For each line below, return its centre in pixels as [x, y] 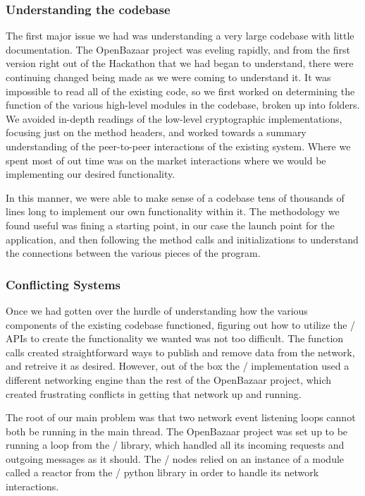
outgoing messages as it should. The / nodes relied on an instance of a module [175, 458]
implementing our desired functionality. [91, 174]
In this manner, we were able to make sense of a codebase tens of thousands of [175, 197]
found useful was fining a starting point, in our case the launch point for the [170, 225]
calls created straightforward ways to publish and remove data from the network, [180, 352]
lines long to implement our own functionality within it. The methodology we [173, 211]
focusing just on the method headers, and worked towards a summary [156, 132]
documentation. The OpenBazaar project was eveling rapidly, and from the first [178, 49]
